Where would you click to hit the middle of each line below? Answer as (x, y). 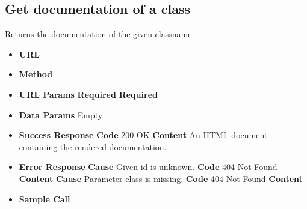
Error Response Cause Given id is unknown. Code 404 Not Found (148, 167)
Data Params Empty (61, 114)
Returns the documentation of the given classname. (100, 34)
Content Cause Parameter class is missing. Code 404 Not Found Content (161, 178)
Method (36, 74)
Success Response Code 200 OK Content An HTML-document (143, 135)
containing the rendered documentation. (93, 146)
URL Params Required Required (88, 94)
